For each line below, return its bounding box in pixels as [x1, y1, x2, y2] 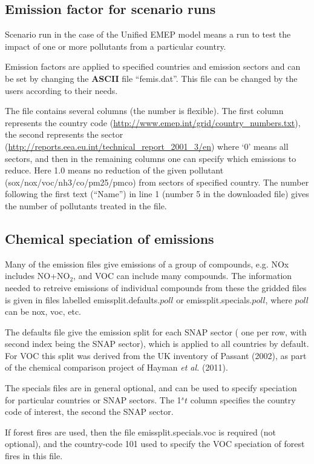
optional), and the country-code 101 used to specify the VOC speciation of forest [5, 437, 305, 450]
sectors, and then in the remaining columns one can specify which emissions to [5, 152, 296, 164]
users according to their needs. [5, 84, 118, 96]
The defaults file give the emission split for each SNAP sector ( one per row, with [5, 325, 307, 338]
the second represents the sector [5, 128, 123, 141]
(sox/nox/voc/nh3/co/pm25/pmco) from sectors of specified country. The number [5, 175, 309, 188]
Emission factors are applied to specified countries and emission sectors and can [5, 60, 301, 73]
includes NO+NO [5, 269, 70, 282]
